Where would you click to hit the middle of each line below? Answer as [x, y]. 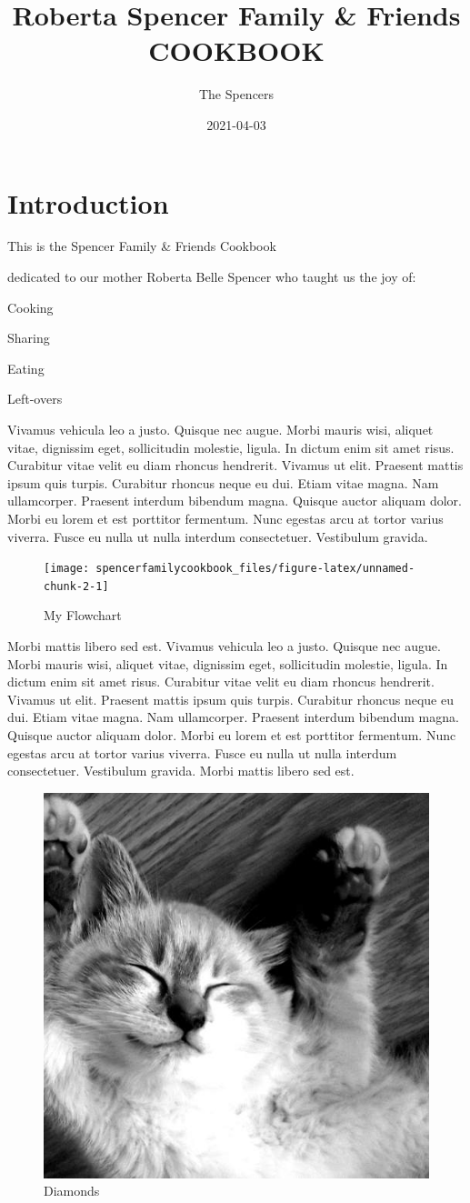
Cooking [30, 307]
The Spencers [236, 94]
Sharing [29, 338]
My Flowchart [83, 615]
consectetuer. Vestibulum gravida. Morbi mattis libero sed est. [181, 771]
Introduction [88, 202]
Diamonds [72, 1191]
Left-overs [35, 399]
